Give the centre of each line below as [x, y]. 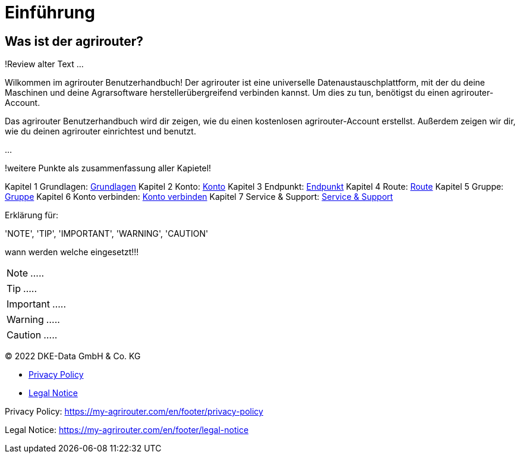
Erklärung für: [31, 215]
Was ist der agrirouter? [74, 41]
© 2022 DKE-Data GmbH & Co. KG [73, 356]
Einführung [50, 12]
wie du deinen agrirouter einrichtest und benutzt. [100, 131]
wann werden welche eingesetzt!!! [72, 252]
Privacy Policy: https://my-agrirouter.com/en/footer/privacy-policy [134, 412]
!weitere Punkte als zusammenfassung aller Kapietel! [108, 168]
